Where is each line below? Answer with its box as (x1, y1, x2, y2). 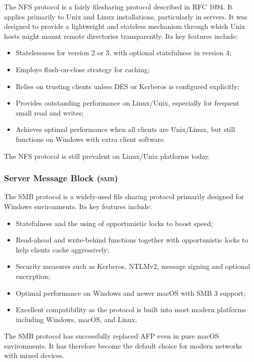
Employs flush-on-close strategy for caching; (15, 64, 150, 74)
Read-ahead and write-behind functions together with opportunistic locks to (15, 235, 249, 245)
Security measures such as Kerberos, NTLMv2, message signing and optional (15, 261, 251, 271)
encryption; (15, 270, 50, 281)
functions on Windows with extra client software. (15, 133, 166, 144)
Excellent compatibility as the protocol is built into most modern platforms (15, 304, 246, 315)
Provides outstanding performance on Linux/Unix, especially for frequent (15, 98, 240, 108)
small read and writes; (15, 107, 84, 118)
